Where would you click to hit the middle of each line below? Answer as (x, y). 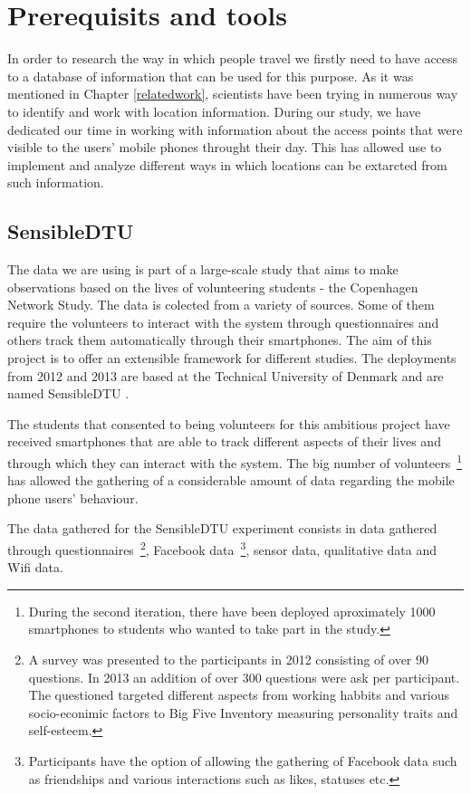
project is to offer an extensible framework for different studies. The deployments (232, 358)
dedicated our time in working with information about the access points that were (235, 129)
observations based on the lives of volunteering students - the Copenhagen (213, 287)
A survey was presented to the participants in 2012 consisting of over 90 (228, 660)
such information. (56, 182)
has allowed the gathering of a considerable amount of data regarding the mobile (231, 480)
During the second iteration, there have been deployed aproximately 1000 (232, 611)
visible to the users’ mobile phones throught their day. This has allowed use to (225, 147)
